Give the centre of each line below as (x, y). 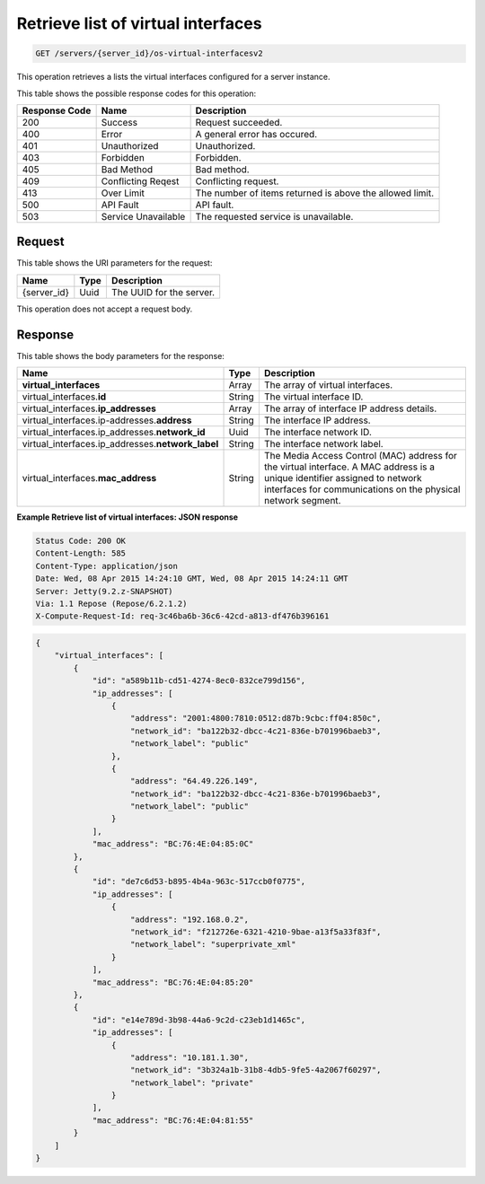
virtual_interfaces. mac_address (89, 478)
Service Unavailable (143, 216)
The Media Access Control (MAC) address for (360, 456)
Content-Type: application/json (107, 566)
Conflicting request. (237, 181)
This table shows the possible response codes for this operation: (137, 93)
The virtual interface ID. (313, 397)
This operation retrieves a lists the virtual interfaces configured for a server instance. (173, 77)
